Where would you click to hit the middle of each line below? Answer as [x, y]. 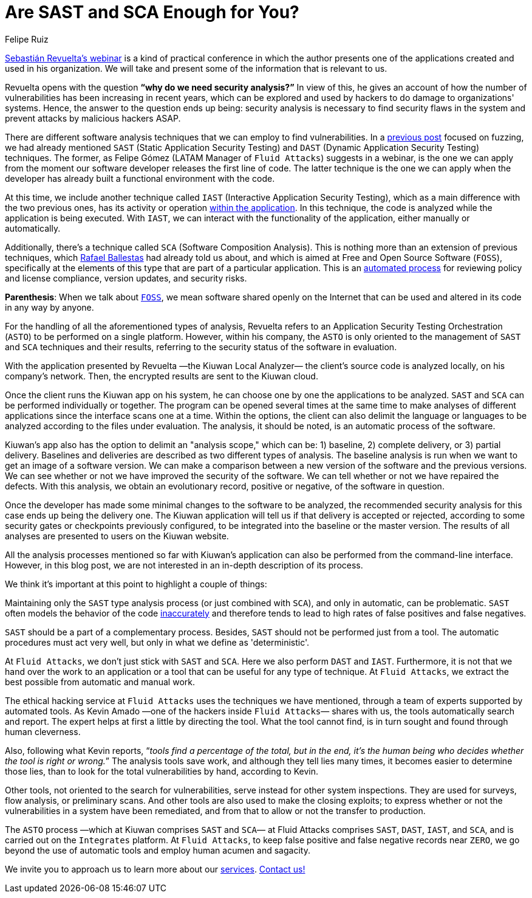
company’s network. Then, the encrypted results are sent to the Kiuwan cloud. [162, 376]
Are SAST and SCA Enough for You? [152, 12]
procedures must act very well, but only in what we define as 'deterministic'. [157, 642]
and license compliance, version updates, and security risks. [126, 278]
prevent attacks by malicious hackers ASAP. [93, 118]
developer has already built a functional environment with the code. [140, 178]
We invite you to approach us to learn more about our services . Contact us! [155, 869]
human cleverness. [43, 731]
